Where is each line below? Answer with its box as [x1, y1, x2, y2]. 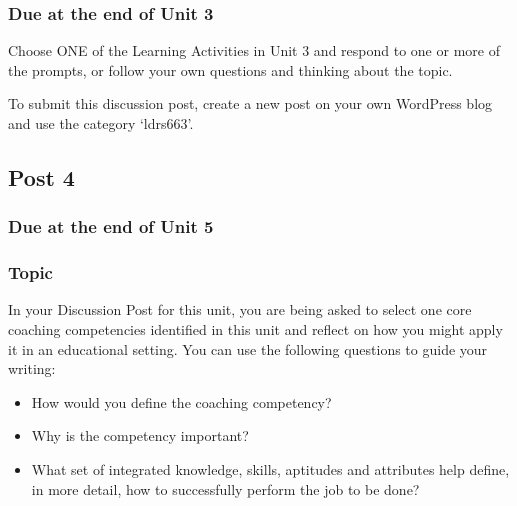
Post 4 [8, 161, 75, 192]
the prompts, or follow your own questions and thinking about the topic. [8, 59, 453, 80]
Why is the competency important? [31, 425, 249, 446]
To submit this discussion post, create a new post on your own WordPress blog [8, 93, 493, 114]
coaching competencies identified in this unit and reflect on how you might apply [8, 319, 503, 340]
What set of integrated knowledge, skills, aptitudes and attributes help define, [31, 459, 510, 479]
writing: [8, 358, 56, 379]
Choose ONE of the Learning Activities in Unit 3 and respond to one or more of [8, 40, 500, 61]
